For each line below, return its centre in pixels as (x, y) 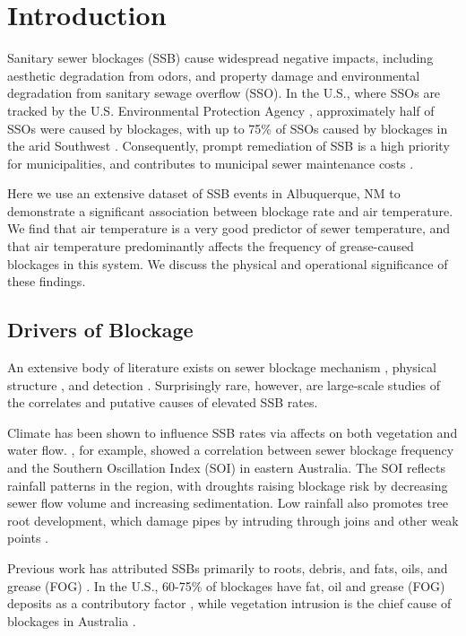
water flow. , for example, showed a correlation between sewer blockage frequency (231, 450)
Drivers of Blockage (100, 330)
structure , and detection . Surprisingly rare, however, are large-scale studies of (224, 384)
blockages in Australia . (72, 620)
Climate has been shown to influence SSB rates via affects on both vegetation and (233, 432)
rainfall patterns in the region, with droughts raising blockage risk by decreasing (228, 485)
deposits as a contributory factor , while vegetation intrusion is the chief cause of (229, 603)
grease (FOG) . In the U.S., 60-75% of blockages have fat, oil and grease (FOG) (226, 585)
